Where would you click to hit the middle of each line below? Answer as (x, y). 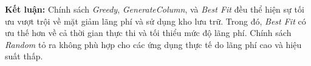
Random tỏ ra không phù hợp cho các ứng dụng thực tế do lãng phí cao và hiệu (153, 44)
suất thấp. (24, 56)
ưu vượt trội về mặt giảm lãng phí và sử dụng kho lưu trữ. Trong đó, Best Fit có (155, 21)
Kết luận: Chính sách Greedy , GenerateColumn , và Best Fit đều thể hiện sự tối (155, 9)
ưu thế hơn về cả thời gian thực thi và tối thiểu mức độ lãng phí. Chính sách (148, 33)
